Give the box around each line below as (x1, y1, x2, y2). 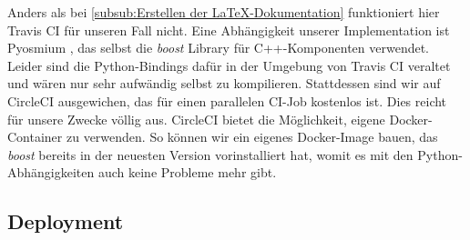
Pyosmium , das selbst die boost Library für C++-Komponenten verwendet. (7, 38, 430, 57)
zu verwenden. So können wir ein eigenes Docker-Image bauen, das (66, 127, 438, 146)
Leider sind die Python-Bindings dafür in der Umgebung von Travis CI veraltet (7, 55, 451, 75)
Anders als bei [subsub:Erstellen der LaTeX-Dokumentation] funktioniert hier (7, 3, 440, 21)
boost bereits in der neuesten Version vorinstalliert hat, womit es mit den (7, 145, 414, 164)
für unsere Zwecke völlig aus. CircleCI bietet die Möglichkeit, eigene (7, 109, 385, 128)
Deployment (7, 207, 124, 235)
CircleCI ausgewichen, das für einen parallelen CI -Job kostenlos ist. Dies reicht (7, 91, 447, 110)
